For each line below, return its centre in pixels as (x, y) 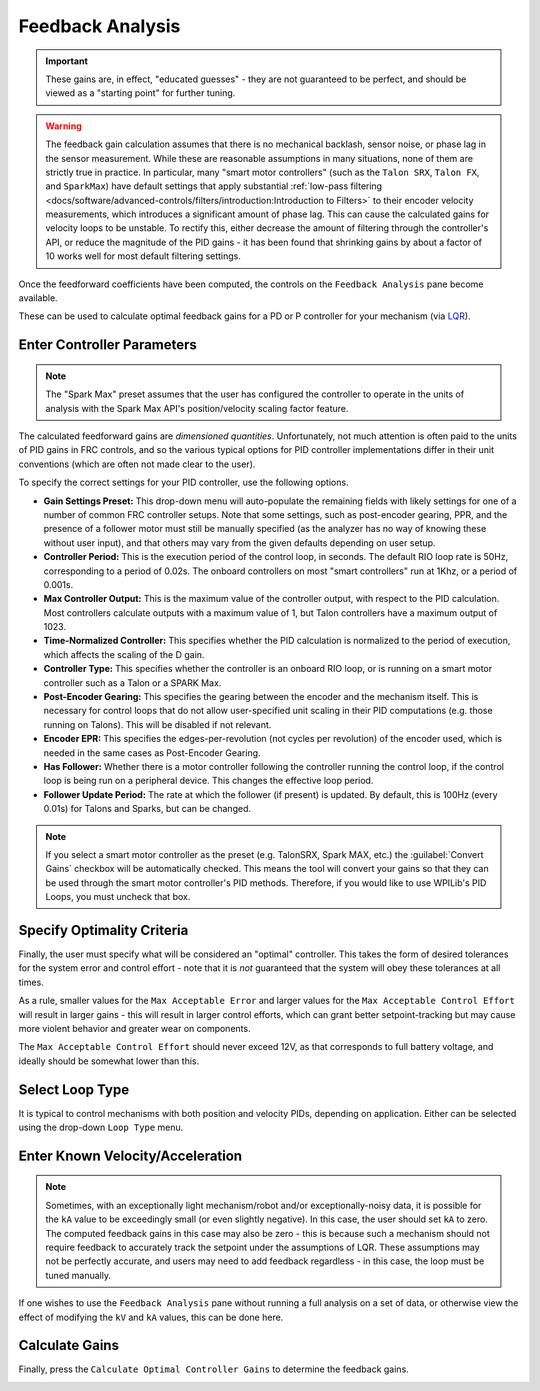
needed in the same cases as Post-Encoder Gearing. (152, 752)
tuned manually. (78, 1275)
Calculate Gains (69, 1345)
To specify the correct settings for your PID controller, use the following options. (183, 482)
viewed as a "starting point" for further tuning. (140, 93)
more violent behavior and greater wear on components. (134, 1028)
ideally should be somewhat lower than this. (109, 1061)
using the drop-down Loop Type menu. (101, 1127)
